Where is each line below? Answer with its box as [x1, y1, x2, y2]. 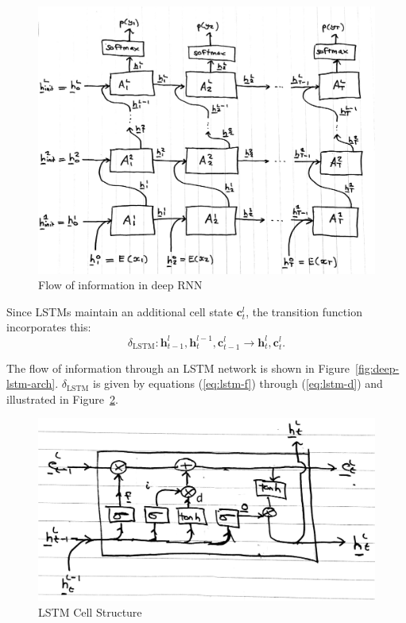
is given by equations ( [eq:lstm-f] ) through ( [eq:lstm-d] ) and [93, 375, 383, 392]
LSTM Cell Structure [38, 603, 142, 620]
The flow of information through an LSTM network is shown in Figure [6, 359, 350, 376]
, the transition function [246, 303, 362, 319]
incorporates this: [6, 319, 91, 335]
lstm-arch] [6, 375, 56, 392]
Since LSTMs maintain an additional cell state [6, 303, 234, 319]
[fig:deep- [355, 359, 400, 376]
